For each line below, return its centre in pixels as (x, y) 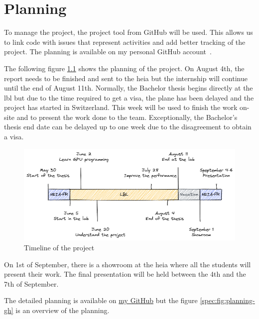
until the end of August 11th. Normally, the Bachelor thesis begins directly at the (129, 88)
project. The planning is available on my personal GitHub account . (108, 52)
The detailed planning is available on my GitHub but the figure (101, 300)
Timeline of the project (59, 248)
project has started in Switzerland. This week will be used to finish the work (121, 107)
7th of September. (31, 283)
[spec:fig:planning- (227, 300)
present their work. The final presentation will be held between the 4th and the (125, 274)
